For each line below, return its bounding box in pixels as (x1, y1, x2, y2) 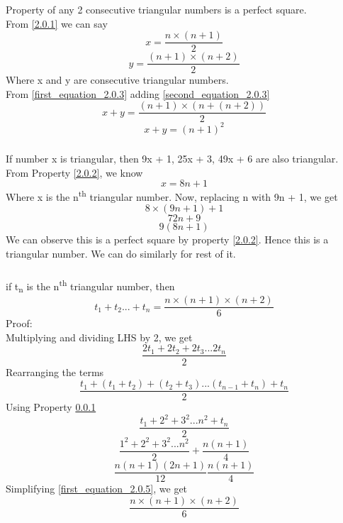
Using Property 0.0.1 (6, 400, 96, 414)
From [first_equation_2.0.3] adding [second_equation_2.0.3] (6, 86, 270, 101)
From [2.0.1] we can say (6, 16, 108, 31)
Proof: (6, 316, 33, 331)
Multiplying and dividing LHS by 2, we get (6, 329, 193, 344)
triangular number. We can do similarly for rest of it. (6, 246, 236, 260)
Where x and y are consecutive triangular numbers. (6, 72, 229, 87)
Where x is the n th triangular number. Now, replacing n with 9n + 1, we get (6, 187, 338, 204)
